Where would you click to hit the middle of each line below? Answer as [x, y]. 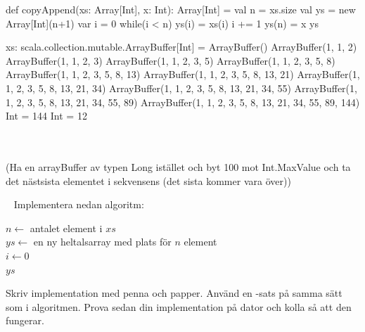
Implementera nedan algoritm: [79, 204]
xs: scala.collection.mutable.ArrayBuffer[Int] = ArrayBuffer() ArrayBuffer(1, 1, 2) [181, 47]
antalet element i [66, 228]
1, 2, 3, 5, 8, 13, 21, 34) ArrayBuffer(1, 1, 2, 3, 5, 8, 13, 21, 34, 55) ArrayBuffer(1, [181, 88]
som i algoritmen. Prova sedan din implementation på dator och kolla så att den [179, 306]
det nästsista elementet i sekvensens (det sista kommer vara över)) [148, 180]
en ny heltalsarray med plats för [102, 242]
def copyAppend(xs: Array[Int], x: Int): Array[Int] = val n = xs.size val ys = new [181, 9]
